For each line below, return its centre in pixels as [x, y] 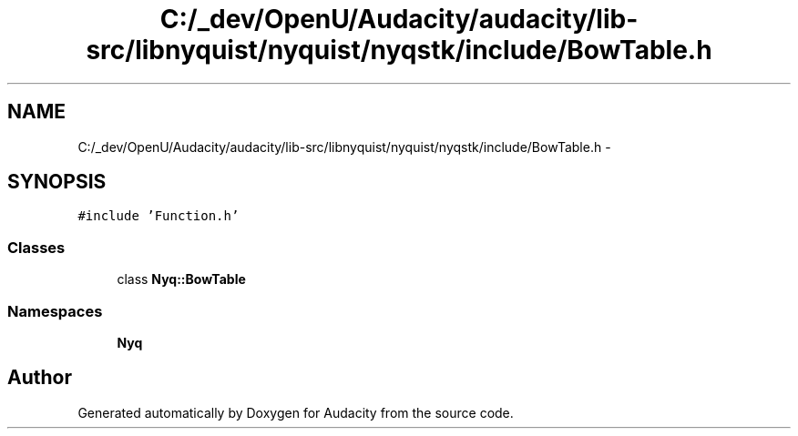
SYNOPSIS [57, 182]
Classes [36, 247]
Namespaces [55, 311]
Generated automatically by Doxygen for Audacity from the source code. [296, 412]
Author [40, 378]
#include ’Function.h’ [159, 216]
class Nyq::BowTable [181, 279]
